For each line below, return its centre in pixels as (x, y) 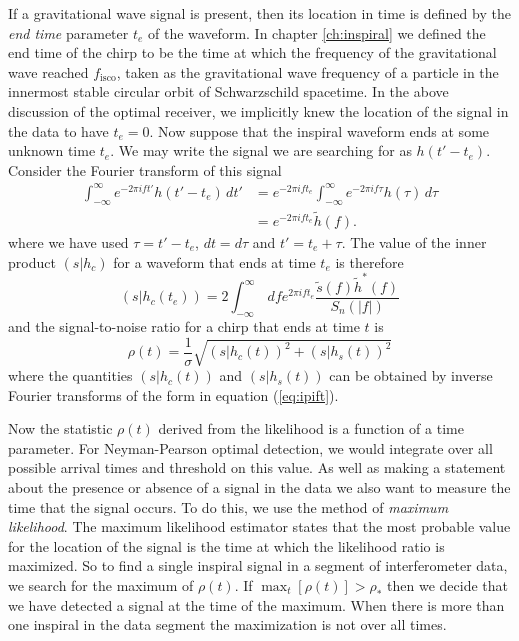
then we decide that (448, 584)
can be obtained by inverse (411, 375)
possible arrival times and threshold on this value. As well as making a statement (257, 467)
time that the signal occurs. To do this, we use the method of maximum (228, 506)
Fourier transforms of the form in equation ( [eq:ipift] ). (173, 394)
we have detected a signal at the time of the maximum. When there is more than (256, 604)
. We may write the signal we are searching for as (261, 150)
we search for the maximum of (101, 584)
